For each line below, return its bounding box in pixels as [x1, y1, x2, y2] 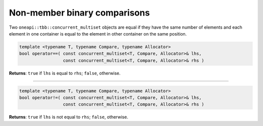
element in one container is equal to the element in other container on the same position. [9, 31, 187, 36]
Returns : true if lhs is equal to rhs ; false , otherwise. [9, 70, 121, 76]
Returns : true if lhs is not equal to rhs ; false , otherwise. [9, 114, 129, 120]
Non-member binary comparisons [9, 7, 150, 18]
